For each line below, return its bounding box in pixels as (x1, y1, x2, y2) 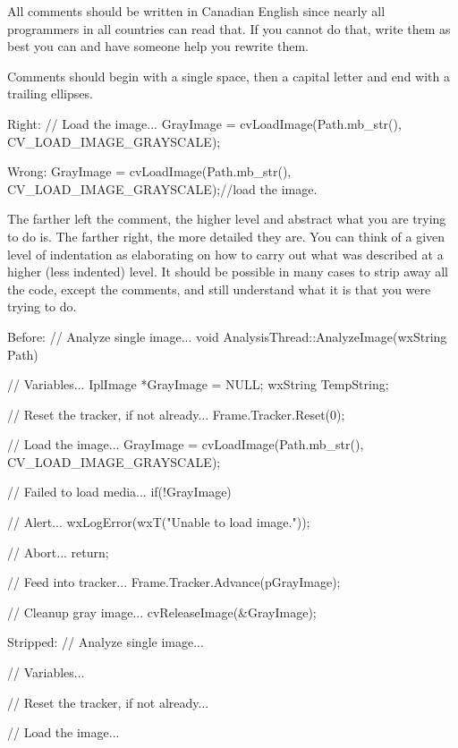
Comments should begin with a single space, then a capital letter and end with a (7, 66, 450, 85)
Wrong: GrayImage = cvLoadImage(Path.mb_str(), (7, 162, 292, 181)
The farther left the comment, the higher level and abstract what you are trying (7, 209, 446, 228)
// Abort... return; (7, 542, 109, 561)
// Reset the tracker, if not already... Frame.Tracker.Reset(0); (7, 404, 345, 423)
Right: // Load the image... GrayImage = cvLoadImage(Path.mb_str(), (7, 114, 402, 132)
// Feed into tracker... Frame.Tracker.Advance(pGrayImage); (7, 573, 341, 591)
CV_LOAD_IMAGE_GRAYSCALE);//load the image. (7, 179, 318, 198)
